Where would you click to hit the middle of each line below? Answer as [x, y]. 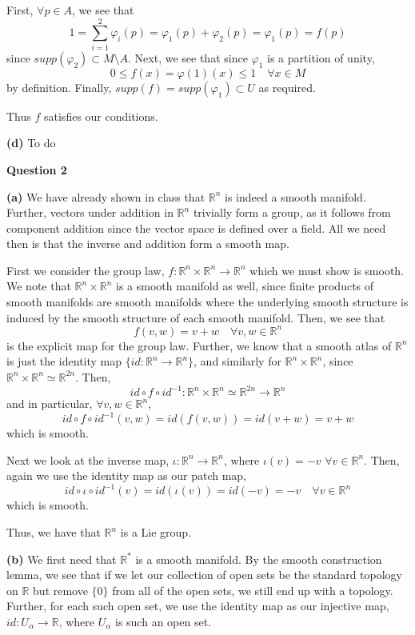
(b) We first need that [62, 559]
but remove [60, 590]
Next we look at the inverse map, [88, 459]
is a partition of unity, [321, 57]
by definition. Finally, [59, 87]
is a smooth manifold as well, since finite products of [245, 286]
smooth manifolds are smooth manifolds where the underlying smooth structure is [207, 302]
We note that [39, 286]
